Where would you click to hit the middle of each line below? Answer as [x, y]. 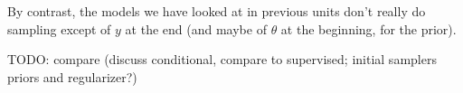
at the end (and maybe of [196, 28]
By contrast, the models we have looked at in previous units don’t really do [217, 11]
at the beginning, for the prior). [369, 28]
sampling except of [59, 28]
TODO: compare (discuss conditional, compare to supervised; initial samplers [222, 59]
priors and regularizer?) [72, 76]
